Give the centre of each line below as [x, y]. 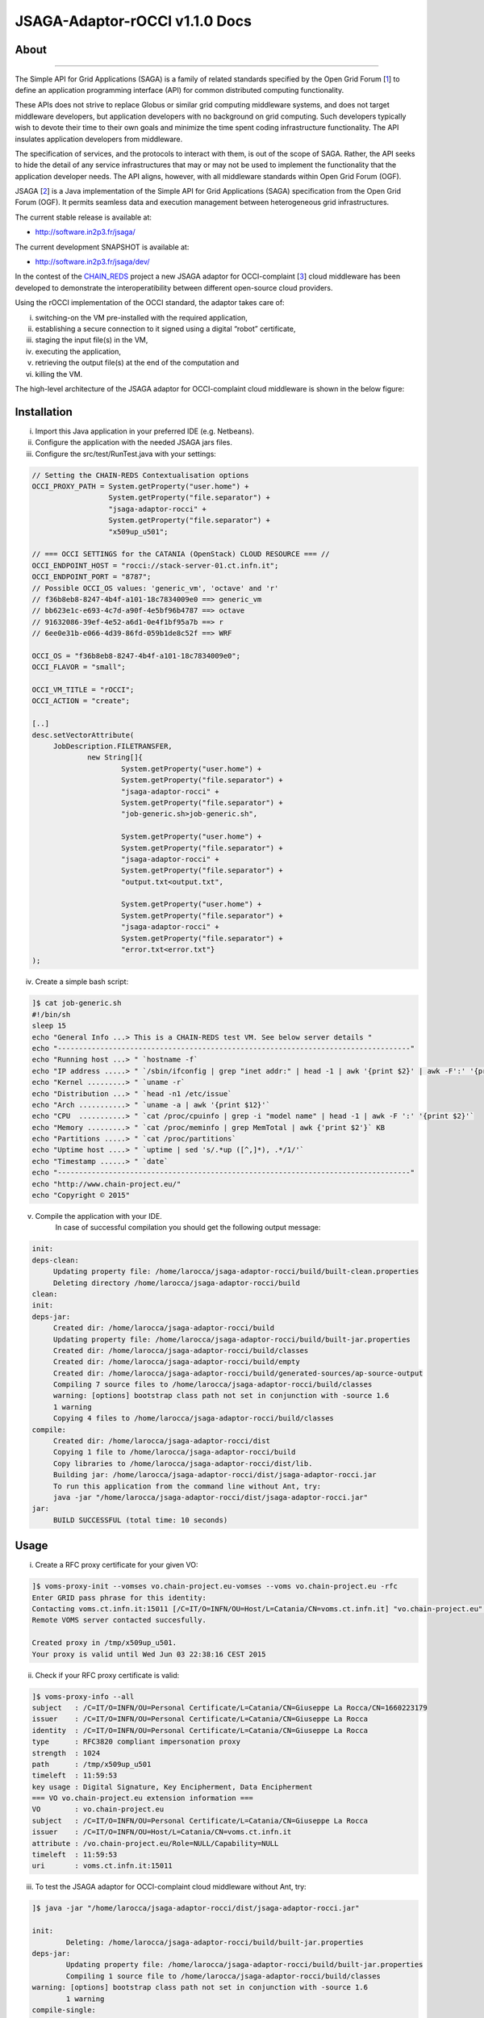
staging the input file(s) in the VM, [92, 340]
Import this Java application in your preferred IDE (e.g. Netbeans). [144, 431]
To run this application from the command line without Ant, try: [187, 1486]
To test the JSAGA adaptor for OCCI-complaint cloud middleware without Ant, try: [171, 1887]
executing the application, [78, 351]
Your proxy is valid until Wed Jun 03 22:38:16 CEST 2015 [149, 1654]
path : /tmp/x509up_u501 [92, 1764]
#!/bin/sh [51, 1014]
